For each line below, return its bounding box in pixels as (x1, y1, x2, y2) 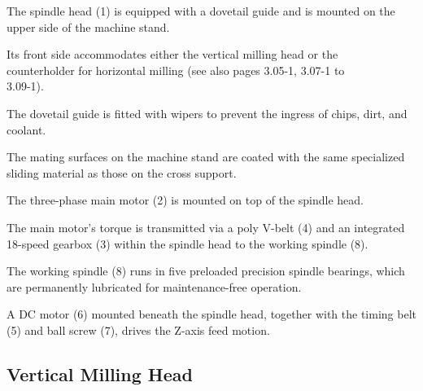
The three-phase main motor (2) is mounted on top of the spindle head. (7, 191, 364, 209)
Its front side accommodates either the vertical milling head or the (7, 46, 338, 63)
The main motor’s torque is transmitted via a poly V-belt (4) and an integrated (7, 218, 405, 235)
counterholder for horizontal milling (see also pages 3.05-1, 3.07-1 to (7, 61, 345, 78)
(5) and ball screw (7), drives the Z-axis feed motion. (7, 321, 270, 338)
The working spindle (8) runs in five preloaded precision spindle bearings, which (7, 262, 405, 279)
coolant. (7, 121, 46, 138)
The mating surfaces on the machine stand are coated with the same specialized (7, 148, 405, 165)
